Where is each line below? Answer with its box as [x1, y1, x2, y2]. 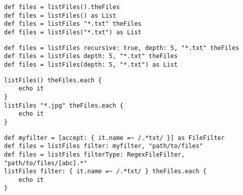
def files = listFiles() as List [4, 12, 116, 19]
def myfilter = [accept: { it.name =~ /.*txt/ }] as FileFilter [4, 134, 225, 141]
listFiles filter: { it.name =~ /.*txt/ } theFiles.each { [4, 168, 207, 175]
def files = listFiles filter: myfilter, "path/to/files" [4, 142, 203, 150]
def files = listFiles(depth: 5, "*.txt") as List [4, 61, 178, 68]
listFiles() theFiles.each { [4, 76, 102, 84]
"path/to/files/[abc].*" [4, 159, 87, 167]
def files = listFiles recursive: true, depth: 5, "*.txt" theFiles [4, 44, 239, 52]
